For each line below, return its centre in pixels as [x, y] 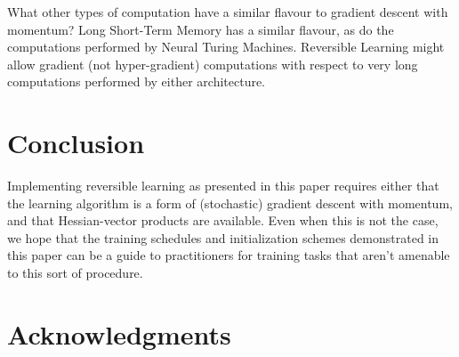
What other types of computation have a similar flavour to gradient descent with [228, 12]
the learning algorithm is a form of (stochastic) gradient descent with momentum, [230, 203]
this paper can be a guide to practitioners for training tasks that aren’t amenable [229, 255]
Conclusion [76, 143]
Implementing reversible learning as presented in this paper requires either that [223, 186]
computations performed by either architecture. [137, 81]
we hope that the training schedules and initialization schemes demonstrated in [223, 237]
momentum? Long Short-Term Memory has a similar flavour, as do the [201, 29]
